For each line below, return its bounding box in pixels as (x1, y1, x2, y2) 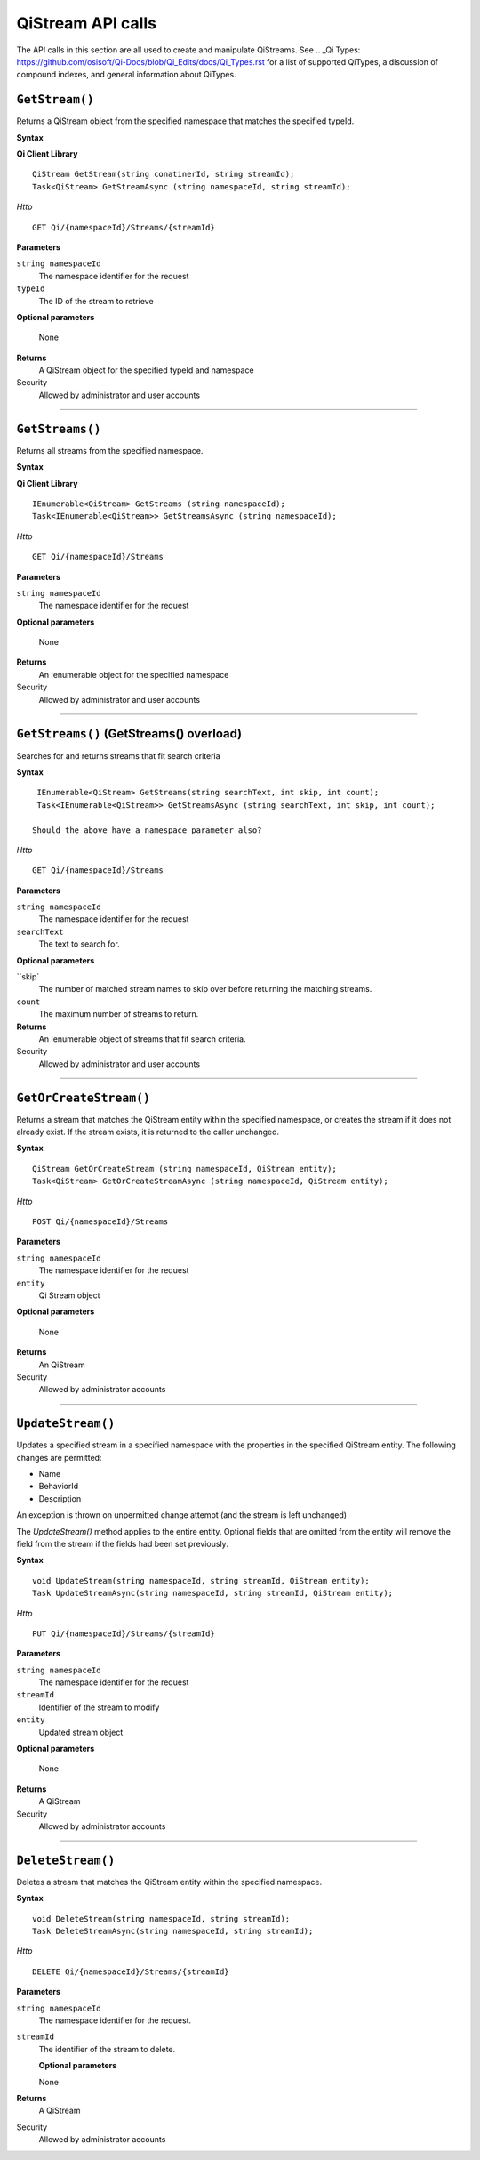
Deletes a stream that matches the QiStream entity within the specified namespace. (16, 1876, 323, 1887)
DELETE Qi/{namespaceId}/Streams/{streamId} (32, 1966, 230, 1977)
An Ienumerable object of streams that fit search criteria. (38, 1033, 246, 1044)
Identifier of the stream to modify (38, 1702, 160, 1713)
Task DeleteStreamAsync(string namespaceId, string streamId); (32, 1926, 314, 1937)
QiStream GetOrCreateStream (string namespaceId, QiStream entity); (32, 1164, 337, 1173)
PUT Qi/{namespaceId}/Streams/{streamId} (32, 1628, 215, 1639)
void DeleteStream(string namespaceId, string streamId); (32, 1914, 291, 1923)
